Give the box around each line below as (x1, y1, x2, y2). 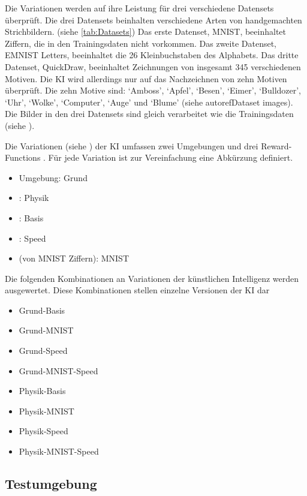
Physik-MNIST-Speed (19, 445, 99, 458)
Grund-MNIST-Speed (19, 364, 98, 377)
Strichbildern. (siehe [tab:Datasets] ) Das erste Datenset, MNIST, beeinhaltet (5, 25, 287, 38)
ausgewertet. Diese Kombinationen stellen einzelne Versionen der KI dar (5, 284, 270, 296)
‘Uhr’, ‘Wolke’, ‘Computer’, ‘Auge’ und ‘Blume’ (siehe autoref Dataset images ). (5, 95, 293, 108)
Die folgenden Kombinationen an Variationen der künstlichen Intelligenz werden (5, 272, 299, 284)
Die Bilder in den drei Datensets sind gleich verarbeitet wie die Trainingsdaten (5, 107, 294, 120)
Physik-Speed (19, 425, 68, 437)
